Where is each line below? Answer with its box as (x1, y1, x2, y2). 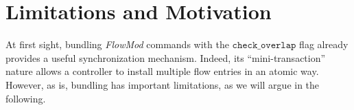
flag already (299, 37, 349, 52)
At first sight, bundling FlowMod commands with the (5, 37, 229, 52)
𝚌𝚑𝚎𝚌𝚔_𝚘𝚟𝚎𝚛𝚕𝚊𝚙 (232, 41, 296, 51)
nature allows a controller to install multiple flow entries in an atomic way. (5, 64, 319, 78)
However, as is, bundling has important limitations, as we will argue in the (5, 77, 320, 91)
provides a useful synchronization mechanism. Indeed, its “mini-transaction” (5, 50, 326, 65)
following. (5, 91, 46, 105)
